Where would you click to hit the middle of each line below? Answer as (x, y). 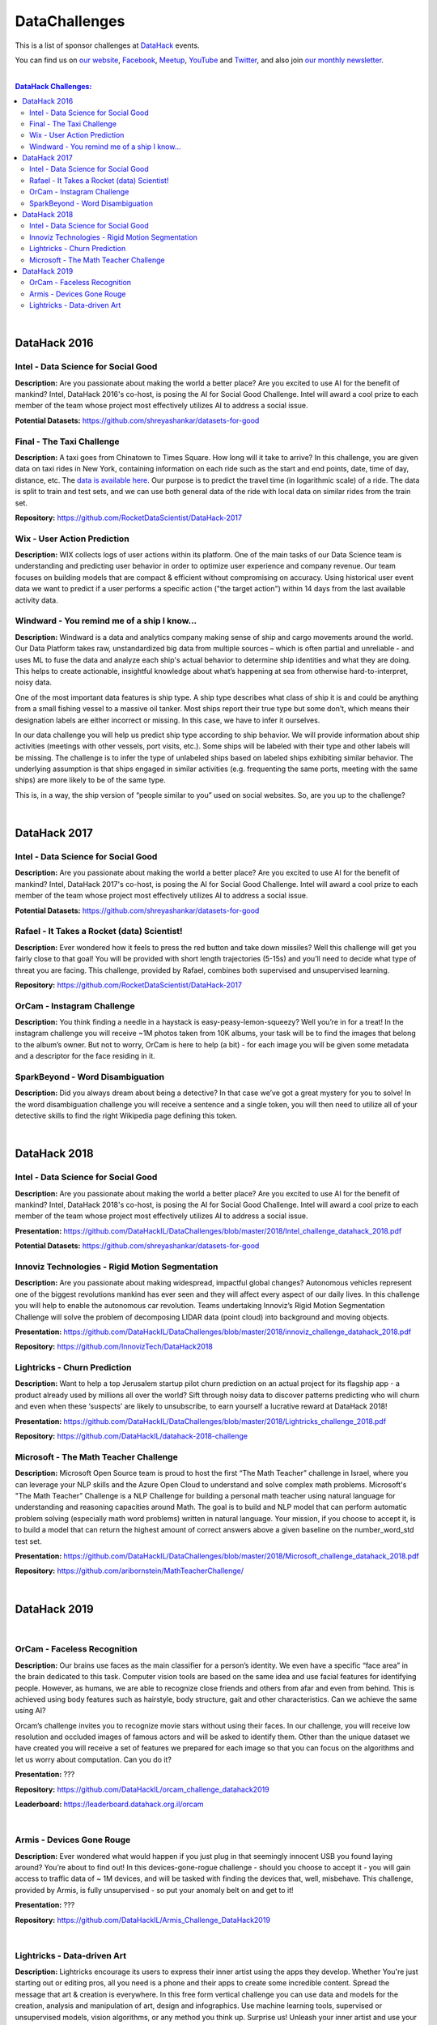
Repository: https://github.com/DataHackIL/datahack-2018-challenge (132, 1436)
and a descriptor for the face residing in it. (85, 1056)
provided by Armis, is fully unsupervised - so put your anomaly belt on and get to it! (155, 1890)
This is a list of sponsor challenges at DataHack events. (107, 45)
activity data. (36, 600)
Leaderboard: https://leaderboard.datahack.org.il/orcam (109, 1804)
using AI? (30, 1711)
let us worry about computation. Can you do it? (93, 1759)
